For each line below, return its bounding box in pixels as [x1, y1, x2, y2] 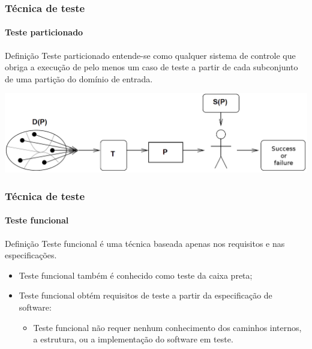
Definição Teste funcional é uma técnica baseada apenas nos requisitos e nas [5, 237, 285, 249]
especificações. [5, 249, 57, 261]
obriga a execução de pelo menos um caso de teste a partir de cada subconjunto [5, 61, 298, 73]
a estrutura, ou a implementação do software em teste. [33, 333, 233, 345]
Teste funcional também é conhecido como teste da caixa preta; [19, 269, 253, 281]
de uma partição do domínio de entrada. [5, 72, 153, 85]
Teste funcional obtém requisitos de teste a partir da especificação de [19, 289, 272, 302]
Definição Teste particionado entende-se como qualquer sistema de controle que [5, 49, 296, 61]
